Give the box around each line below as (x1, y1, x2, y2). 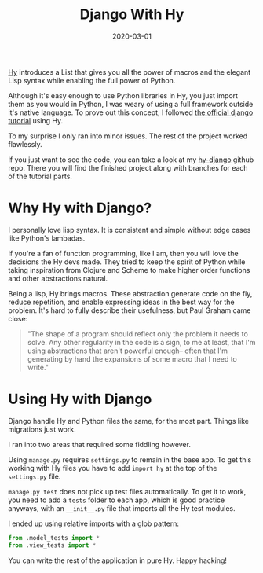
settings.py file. (8, 472, 61, 481)
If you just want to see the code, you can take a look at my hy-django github (8, 155, 254, 164)
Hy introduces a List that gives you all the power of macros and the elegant (8, 67, 251, 76)
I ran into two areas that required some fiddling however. (8, 439, 191, 449)
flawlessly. (8, 139, 42, 149)
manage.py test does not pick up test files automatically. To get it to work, (8, 487, 247, 496)
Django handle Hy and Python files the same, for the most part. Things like (8, 416, 250, 425)
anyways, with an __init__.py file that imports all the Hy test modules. (8, 503, 236, 512)
